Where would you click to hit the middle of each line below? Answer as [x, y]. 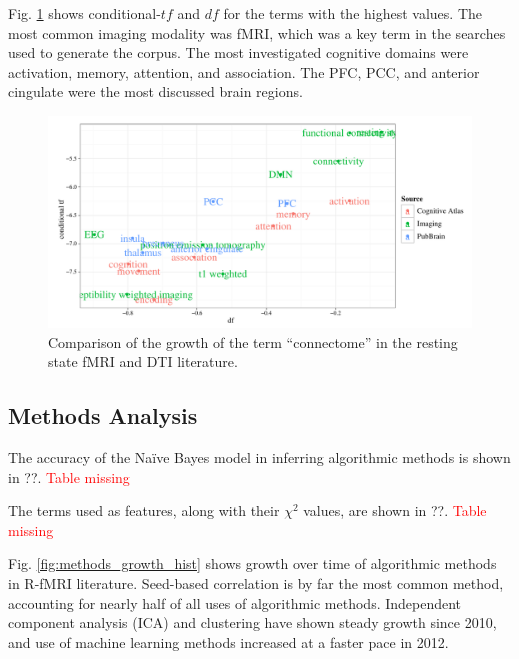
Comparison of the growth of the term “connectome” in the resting [253, 341]
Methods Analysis [103, 415]
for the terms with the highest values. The [352, 13]
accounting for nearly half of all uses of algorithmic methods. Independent [235, 602]
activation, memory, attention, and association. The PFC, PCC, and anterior [244, 71]
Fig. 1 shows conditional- [84, 13]
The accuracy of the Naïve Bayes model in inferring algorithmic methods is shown [259, 456]
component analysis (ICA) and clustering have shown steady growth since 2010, [252, 622]
